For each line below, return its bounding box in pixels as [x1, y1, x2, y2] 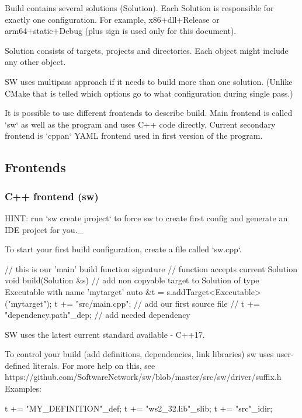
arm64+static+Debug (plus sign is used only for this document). [5, 25, 237, 37]
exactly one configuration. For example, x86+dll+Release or [5, 13, 220, 25]
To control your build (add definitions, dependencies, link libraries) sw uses [5, 348, 274, 360]
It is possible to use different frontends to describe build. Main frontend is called [5, 107, 293, 119]
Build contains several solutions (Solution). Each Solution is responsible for [5, 2, 274, 13]
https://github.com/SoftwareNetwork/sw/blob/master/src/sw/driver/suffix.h [5, 371, 282, 383]
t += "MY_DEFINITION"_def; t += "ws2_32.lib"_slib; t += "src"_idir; [5, 402, 273, 414]
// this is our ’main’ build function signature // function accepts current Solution [5, 262, 298, 275]
